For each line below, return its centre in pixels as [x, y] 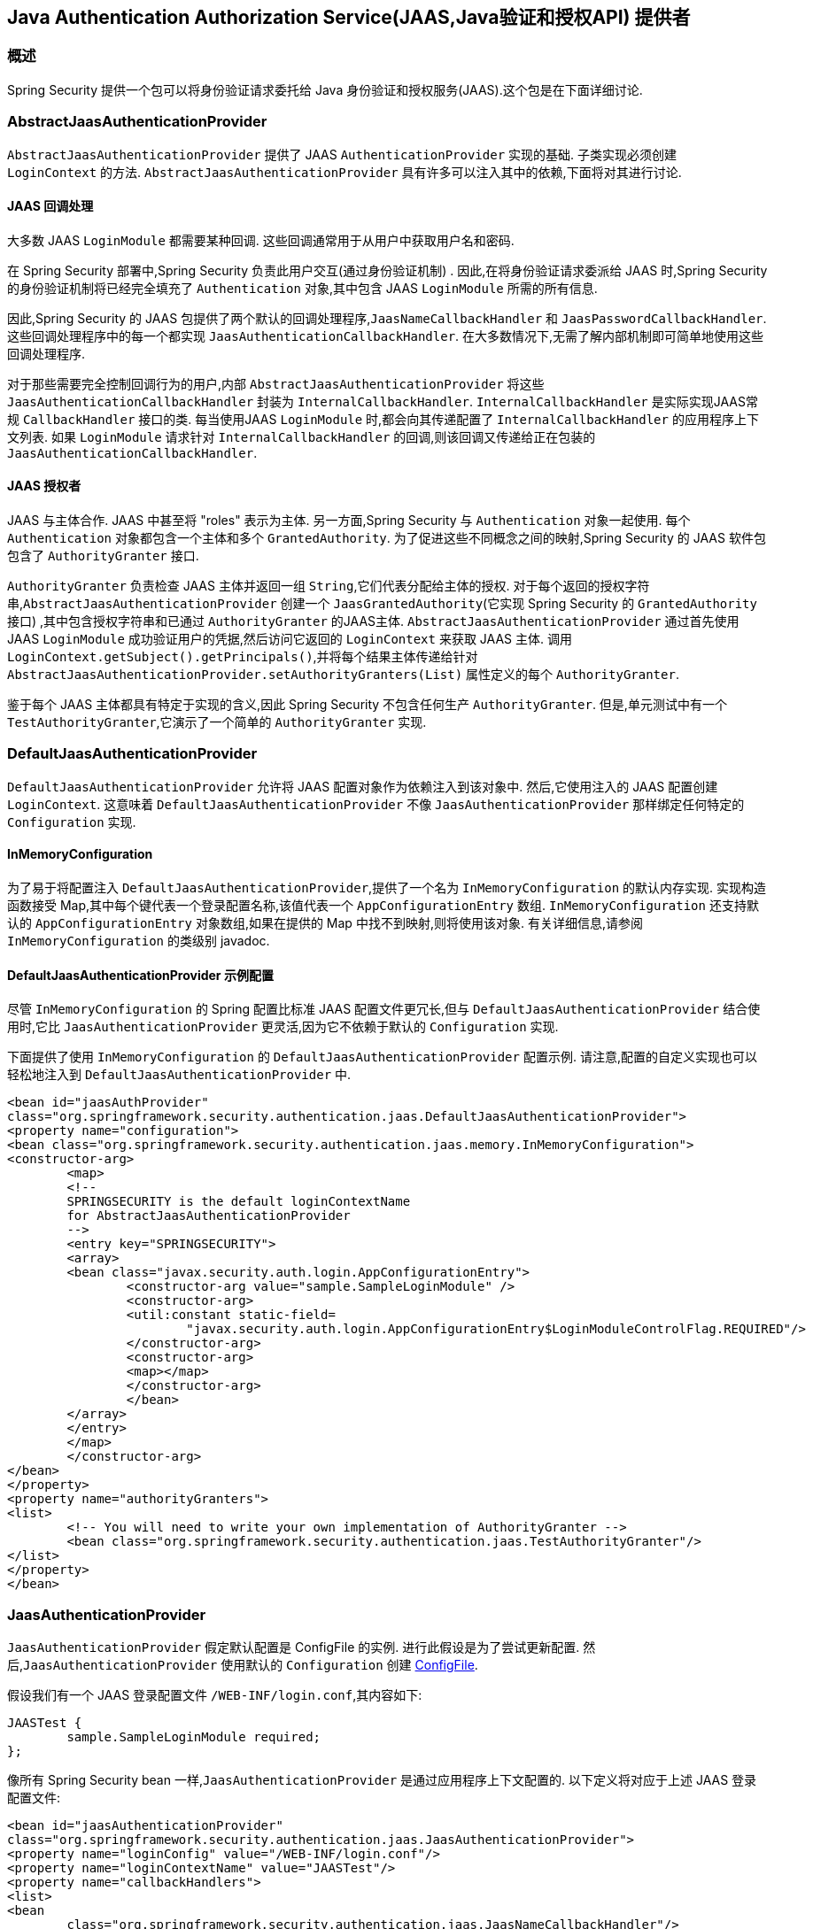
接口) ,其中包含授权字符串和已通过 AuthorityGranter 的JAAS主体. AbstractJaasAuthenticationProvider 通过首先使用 [373, 621]
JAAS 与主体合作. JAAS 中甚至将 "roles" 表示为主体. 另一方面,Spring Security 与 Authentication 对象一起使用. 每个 [349, 520]
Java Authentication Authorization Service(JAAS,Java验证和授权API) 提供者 [349, 17]
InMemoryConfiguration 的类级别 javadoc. [139, 940]
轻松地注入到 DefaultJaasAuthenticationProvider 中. [179, 1075]
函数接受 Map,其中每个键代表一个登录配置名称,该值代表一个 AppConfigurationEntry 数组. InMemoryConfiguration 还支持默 [383, 905]
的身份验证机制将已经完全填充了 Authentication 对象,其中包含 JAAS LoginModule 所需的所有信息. [302, 288]
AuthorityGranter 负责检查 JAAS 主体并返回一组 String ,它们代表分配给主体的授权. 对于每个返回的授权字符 [329, 585]
